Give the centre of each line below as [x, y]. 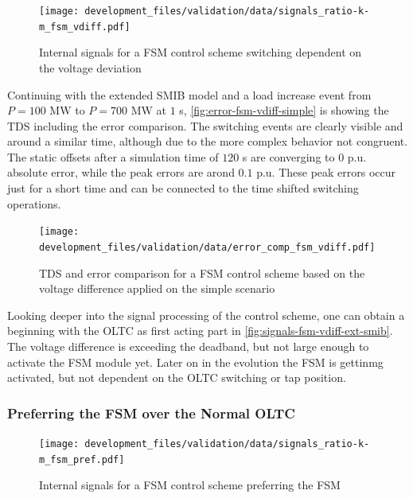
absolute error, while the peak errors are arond [121, 172]
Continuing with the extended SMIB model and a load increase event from [189, 94]
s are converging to [288, 156]
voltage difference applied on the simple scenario [157, 288]
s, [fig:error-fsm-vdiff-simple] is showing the [284, 110]
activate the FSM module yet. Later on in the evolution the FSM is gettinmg [195, 362]
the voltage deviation [90, 67]
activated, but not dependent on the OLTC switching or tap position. [177, 377]
